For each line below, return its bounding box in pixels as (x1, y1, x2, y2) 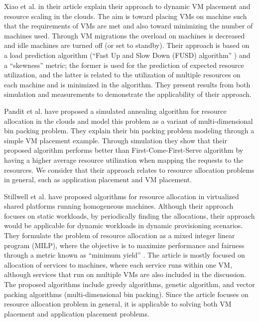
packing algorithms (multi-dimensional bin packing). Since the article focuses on (4, 289, 249, 299)
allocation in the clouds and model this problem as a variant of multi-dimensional (4, 115, 253, 126)
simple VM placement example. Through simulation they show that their (4, 135, 227, 145)
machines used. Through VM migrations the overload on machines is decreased (4, 30, 245, 40)
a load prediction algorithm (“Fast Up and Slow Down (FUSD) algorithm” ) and (4, 49, 251, 60)
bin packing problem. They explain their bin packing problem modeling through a (4, 125, 255, 136)
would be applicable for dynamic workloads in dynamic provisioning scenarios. (4, 220, 243, 231)
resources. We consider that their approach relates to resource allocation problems (4, 164, 255, 175)
